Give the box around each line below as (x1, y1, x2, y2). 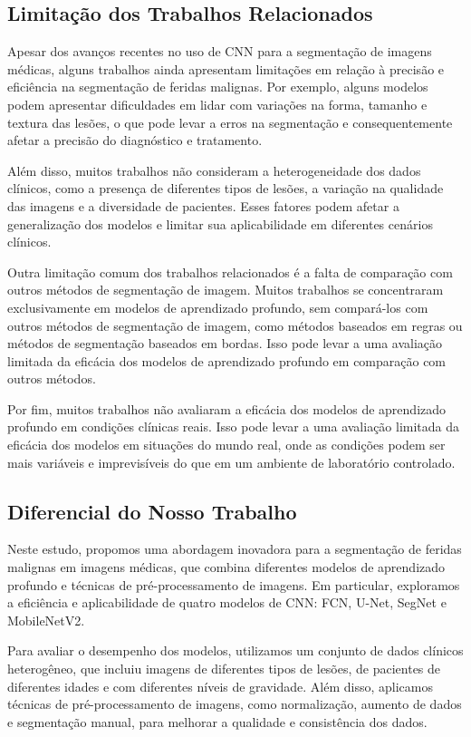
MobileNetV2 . (7, 610, 85, 629)
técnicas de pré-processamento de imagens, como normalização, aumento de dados (7, 694, 462, 713)
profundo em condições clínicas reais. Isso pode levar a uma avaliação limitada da (7, 417, 460, 436)
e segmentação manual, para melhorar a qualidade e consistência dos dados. (7, 712, 428, 731)
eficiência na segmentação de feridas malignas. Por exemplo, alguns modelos (7, 77, 428, 96)
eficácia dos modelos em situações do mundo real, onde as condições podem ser (7, 435, 446, 454)
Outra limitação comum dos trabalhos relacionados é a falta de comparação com (7, 262, 453, 281)
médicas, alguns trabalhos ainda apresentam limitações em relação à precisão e (7, 59, 445, 78)
